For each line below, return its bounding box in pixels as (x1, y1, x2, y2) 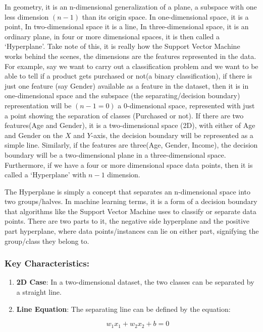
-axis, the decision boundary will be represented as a (91, 129, 253, 140)
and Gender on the (5, 129, 63, 140)
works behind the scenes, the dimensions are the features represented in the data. (5, 50, 256, 61)
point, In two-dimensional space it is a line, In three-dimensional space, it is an (5, 21, 249, 32)
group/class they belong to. (5, 235, 89, 246)
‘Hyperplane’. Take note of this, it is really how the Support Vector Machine (5, 41, 240, 51)
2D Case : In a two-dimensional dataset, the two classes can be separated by (16, 277, 254, 287)
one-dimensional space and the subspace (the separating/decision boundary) (5, 90, 240, 101)
